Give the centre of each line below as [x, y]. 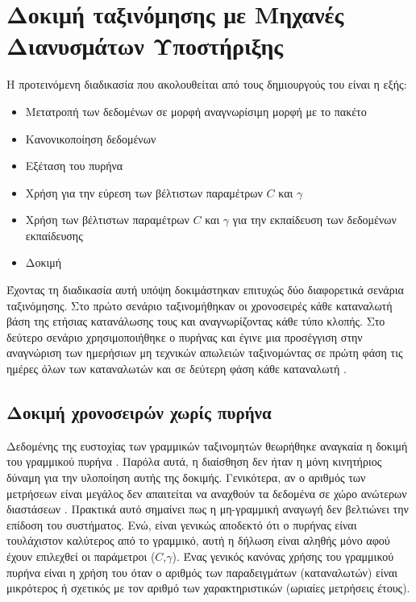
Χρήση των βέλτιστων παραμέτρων [107, 220]
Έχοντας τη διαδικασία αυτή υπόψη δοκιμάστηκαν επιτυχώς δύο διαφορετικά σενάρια [205, 290]
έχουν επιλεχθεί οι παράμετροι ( [81, 556]
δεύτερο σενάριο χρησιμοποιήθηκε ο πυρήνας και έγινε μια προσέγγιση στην [185, 336]
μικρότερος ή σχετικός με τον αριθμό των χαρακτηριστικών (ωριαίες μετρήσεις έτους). [208, 588]
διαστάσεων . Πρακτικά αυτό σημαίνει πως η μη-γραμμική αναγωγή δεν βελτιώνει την [208, 509]
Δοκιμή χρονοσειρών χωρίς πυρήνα [139, 412]
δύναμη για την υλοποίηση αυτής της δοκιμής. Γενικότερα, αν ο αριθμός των [186, 477]
